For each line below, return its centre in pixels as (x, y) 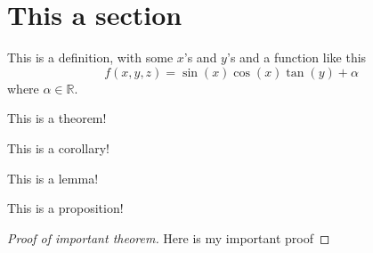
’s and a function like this (296, 57)
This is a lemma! (53, 178)
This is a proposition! (65, 208)
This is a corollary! (58, 147)
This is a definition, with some (90, 57)
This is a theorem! (57, 118)
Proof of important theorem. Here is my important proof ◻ (169, 237)
